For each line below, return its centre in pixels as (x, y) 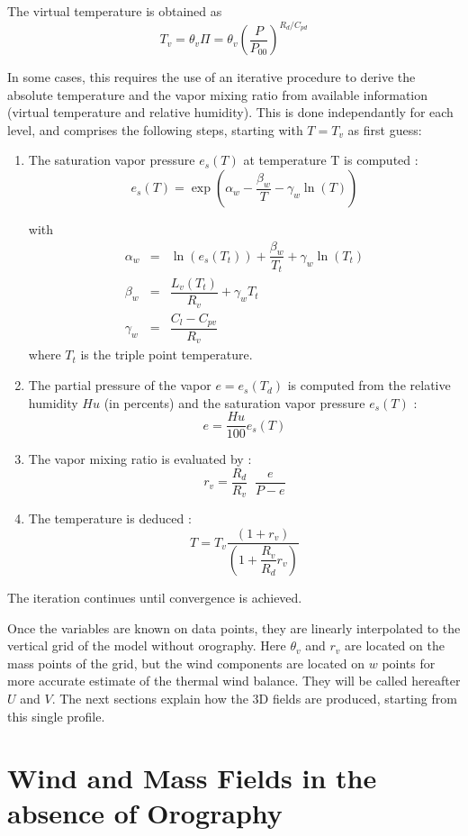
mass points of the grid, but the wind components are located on (186, 663)
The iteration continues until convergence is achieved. (155, 597)
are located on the (395, 645)
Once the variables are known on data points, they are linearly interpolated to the (234, 627)
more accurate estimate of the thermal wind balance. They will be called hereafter (234, 681)
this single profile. (56, 716)
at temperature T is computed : (331, 160)
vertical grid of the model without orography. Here (147, 645)
